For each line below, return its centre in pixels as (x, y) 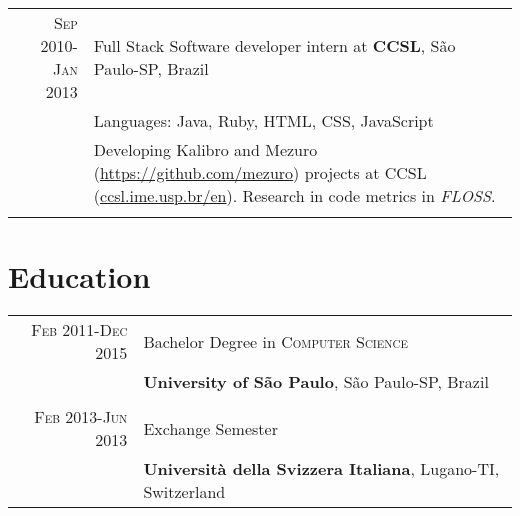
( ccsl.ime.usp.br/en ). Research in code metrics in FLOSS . (294, 195)
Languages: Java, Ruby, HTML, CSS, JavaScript (263, 120)
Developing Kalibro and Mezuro (205, 149)
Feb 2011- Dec (79, 330)
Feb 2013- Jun (81, 417)
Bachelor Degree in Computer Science (275, 341)
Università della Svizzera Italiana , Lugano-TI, (321, 469)
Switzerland (184, 492)
